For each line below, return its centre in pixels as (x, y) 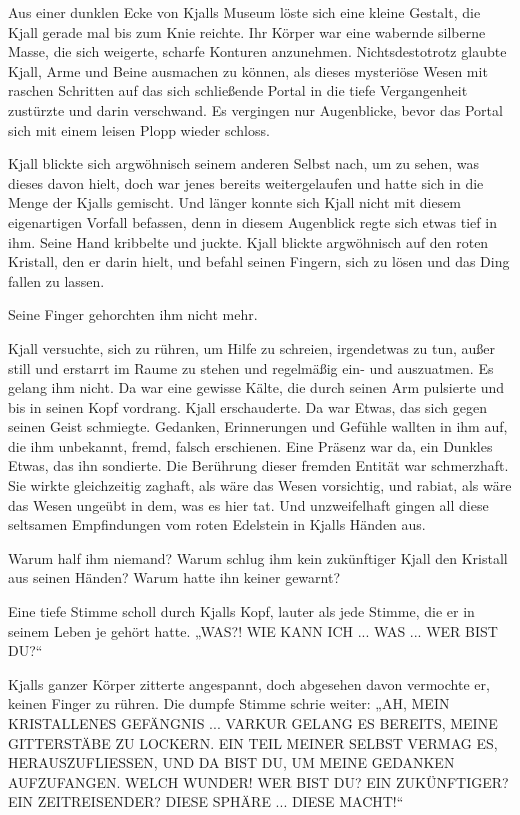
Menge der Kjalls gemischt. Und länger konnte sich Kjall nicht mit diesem (235, 202)
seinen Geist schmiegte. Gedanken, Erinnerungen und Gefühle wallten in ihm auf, (258, 426)
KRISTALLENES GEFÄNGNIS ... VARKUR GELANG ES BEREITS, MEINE (253, 723)
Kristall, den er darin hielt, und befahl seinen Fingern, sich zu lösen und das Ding (259, 261)
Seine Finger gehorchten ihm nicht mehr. (133, 314)
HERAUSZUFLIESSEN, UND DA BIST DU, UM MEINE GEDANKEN (231, 762)
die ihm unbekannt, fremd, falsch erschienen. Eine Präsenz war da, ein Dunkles (250, 445)
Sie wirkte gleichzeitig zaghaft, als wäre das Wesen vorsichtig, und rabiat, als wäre (260, 485)
